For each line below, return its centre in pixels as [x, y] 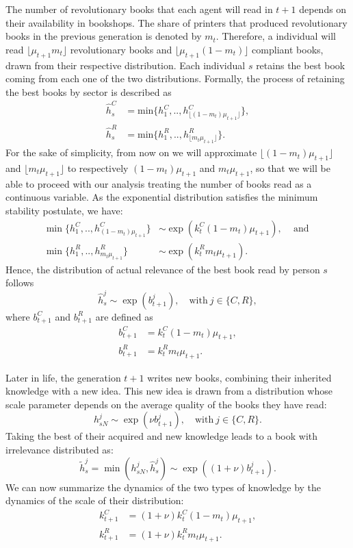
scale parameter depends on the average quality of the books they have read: [166, 404]
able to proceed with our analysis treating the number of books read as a [159, 183]
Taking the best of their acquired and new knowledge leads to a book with [162, 436]
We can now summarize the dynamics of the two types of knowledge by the [164, 487]
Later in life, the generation [63, 377]
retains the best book [301, 65]
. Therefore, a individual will [276, 36]
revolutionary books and [121, 49]
